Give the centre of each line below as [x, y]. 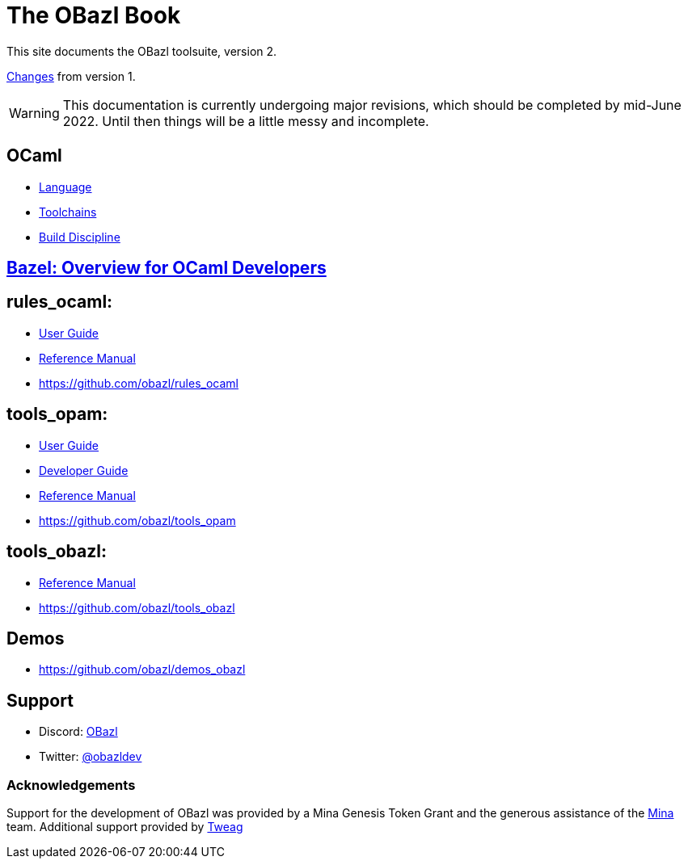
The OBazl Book [94, 15]
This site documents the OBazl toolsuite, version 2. [142, 51]
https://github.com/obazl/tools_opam [137, 520]
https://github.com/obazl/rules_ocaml [139, 383]
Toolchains [68, 212]
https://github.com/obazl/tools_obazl [137, 607]
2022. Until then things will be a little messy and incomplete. [246, 121]
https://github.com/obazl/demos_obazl [142, 670]
